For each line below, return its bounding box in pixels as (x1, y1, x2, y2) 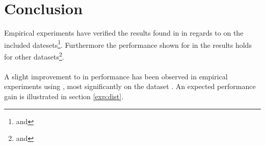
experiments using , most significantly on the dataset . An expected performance (4, 81, 256, 92)
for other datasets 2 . (4, 49, 64, 62)
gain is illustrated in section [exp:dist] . (4, 91, 124, 101)
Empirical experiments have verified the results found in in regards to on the (4, 27, 244, 38)
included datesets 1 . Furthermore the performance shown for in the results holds (4, 38, 252, 50)
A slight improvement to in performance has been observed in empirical (4, 71, 228, 81)
